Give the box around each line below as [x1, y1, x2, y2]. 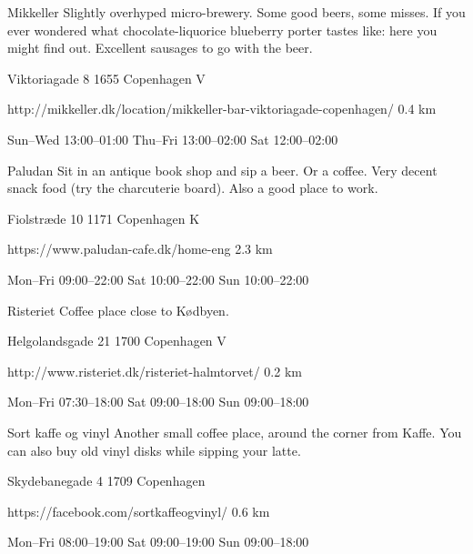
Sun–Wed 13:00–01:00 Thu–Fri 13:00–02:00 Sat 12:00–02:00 [7, 129, 338, 148]
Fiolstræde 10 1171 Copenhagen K [7, 208, 200, 227]
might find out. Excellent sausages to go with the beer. [7, 38, 313, 57]
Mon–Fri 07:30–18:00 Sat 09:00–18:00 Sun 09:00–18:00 [7, 392, 309, 411]
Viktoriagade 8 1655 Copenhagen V [7, 68, 206, 87]
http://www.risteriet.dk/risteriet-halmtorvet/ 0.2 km [7, 361, 302, 380]
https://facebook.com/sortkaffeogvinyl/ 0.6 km [7, 501, 270, 520]
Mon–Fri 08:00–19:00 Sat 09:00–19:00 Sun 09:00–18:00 [7, 532, 309, 551]
